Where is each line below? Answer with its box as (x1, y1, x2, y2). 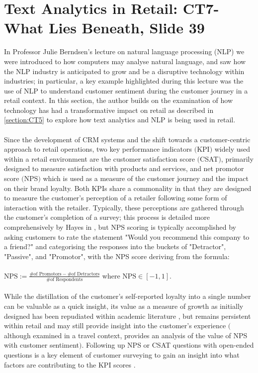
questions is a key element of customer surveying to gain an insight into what (4, 349, 240, 360)
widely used (214, 144, 250, 154)
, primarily (221, 153, 254, 164)
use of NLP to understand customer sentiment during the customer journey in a (4, 85, 248, 95)
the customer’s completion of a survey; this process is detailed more (4, 212, 210, 222)
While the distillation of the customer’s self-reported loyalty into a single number (4, 291, 251, 301)
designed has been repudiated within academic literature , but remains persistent (4, 310, 251, 321)
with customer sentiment (4, 340, 80, 350)
